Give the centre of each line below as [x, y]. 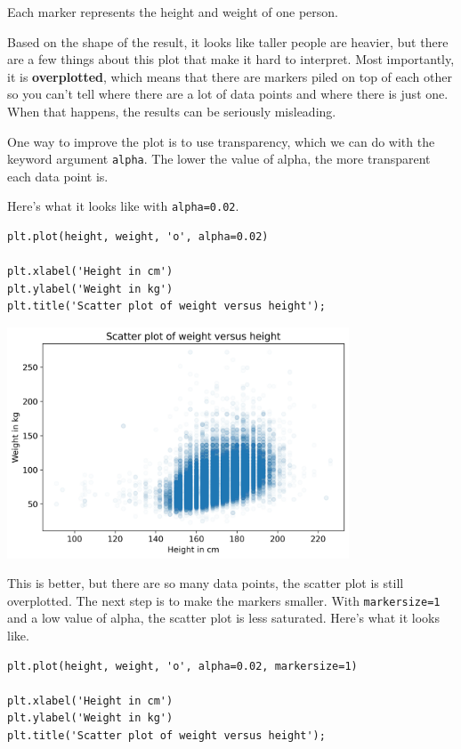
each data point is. [58, 176]
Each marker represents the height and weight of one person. [173, 12]
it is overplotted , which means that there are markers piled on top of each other [230, 76]
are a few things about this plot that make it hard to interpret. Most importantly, [231, 59]
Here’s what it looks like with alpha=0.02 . [123, 206]
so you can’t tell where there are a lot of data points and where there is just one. [228, 94]
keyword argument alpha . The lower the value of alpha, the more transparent [219, 159]
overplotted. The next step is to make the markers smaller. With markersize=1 [224, 600]
